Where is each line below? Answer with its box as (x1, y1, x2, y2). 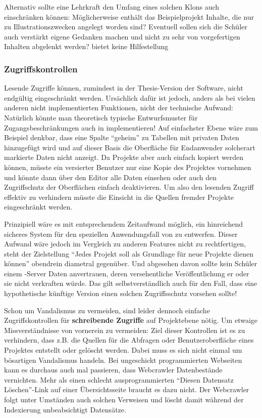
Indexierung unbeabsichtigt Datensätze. (4, 404, 126, 414)
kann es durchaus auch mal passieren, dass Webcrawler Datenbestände (4, 364, 223, 375)
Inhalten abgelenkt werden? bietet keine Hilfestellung (4, 41, 169, 52)
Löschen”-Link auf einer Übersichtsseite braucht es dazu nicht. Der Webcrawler (4, 384, 249, 395)
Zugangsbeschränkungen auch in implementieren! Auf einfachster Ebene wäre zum (4, 122, 258, 133)
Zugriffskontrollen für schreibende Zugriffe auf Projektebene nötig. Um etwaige (4, 315, 258, 325)
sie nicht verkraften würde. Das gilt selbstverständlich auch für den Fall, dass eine (4, 278, 257, 288)
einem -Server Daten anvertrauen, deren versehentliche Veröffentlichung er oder (4, 268, 249, 278)
